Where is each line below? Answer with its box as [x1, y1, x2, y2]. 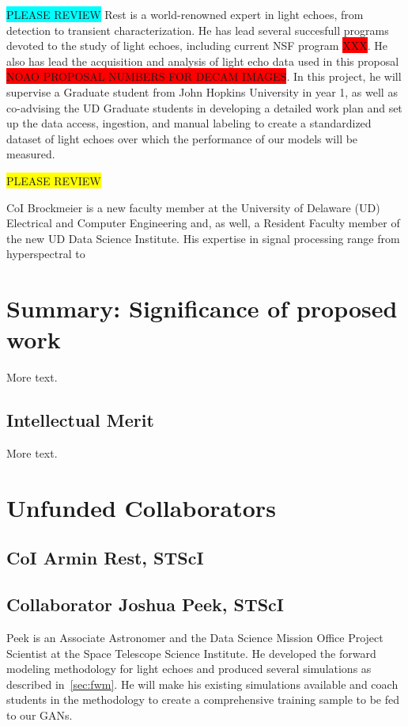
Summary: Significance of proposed [6, 292, 398, 325]
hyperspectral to [6, 245, 85, 262]
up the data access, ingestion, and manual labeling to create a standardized [6, 115, 372, 131]
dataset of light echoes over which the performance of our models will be [6, 130, 358, 146]
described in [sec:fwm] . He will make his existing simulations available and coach [6, 675, 399, 692]
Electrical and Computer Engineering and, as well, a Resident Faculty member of [6, 215, 400, 231]
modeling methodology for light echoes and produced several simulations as [6, 660, 372, 677]
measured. [6, 146, 55, 162]
